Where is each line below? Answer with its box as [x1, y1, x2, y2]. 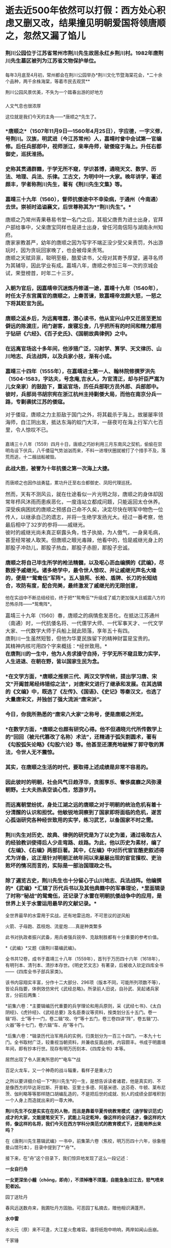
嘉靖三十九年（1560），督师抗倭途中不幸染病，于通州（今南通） [5, 196, 161, 203]
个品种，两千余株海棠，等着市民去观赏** [5, 78, 91, 85]
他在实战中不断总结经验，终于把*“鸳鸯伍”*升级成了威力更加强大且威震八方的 [5, 595, 165, 601]
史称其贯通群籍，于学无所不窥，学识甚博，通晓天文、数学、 [5, 165, 152, 172]
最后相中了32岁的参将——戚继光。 [5, 521, 88, 528]
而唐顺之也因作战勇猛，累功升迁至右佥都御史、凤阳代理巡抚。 [5, 480, 135, 486]
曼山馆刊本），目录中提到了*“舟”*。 [5, 1145, 79, 1151]
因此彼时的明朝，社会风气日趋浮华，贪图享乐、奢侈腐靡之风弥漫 [5, 778, 162, 785]
